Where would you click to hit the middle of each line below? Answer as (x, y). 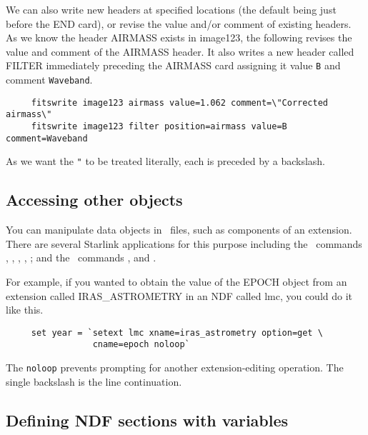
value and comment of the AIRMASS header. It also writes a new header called (180, 51)
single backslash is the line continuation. (94, 381)
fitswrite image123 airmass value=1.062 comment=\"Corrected (180, 102)
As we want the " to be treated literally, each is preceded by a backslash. (165, 161)
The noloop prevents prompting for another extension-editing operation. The (175, 367)
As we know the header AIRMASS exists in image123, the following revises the (179, 37)
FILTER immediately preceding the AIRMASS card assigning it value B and (173, 65)
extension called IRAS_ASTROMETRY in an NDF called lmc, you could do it (179, 295)
